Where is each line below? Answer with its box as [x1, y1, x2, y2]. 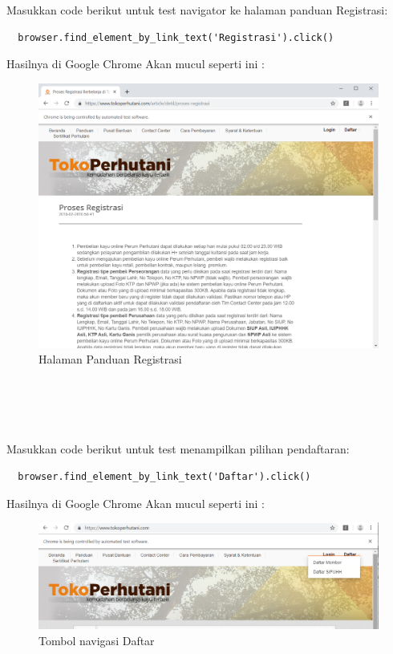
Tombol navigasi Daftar [38, 632, 155, 648]
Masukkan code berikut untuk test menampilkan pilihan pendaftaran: [6, 441, 350, 457]
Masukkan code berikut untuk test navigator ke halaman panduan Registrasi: [6, 2, 388, 18]
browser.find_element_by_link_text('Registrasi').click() [18, 31, 334, 43]
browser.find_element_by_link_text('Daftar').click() [18, 470, 311, 482]
